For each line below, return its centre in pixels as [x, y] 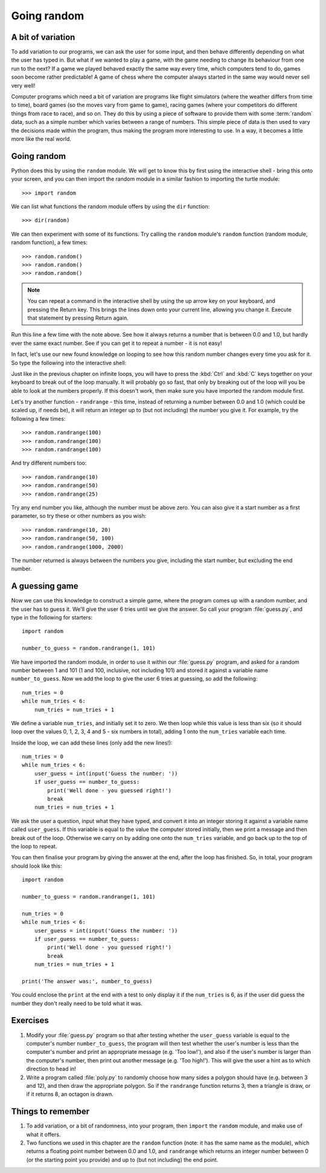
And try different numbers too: [49, 463]
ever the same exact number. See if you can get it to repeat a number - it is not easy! [117, 343]
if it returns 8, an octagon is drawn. [70, 1094]
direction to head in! [51, 1069]
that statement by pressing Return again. [78, 318]
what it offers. [43, 1134]
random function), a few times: [49, 242]
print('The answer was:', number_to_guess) [87, 981]
